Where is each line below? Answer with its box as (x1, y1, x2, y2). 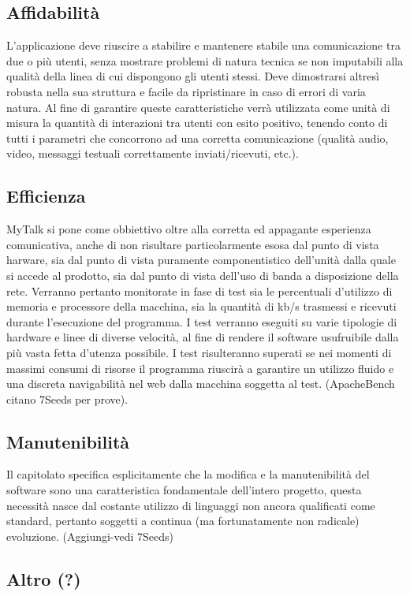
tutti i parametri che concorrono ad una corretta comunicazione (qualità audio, (6, 129, 389, 146)
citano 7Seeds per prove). (6, 390, 129, 407)
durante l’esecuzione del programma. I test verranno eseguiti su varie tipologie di (6, 313, 397, 330)
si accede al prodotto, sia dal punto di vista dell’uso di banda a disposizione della (6, 266, 399, 283)
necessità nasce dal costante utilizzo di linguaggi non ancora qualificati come (6, 497, 375, 513)
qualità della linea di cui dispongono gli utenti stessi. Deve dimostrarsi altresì (6, 68, 379, 84)
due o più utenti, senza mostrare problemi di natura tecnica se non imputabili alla (6, 52, 404, 69)
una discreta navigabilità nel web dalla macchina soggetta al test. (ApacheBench (6, 375, 395, 392)
